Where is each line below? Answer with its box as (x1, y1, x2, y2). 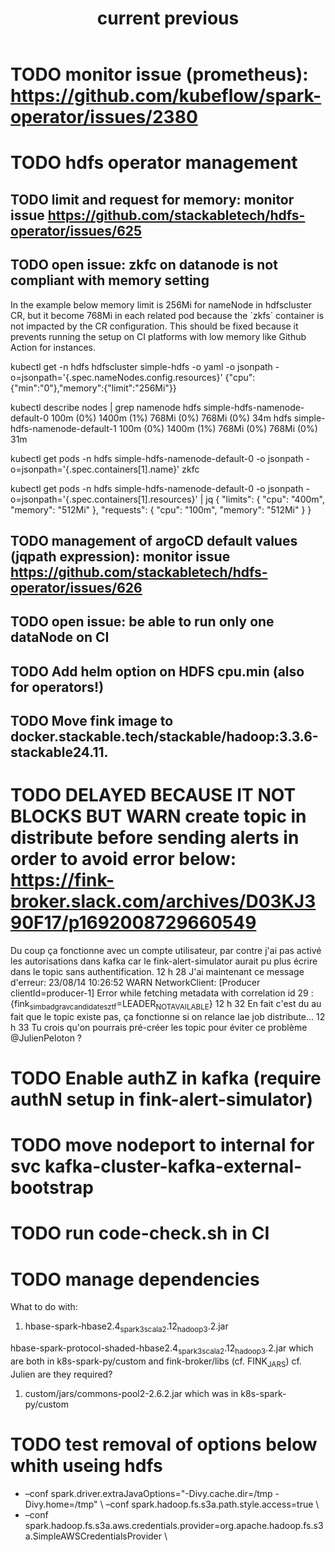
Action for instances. (10, 341, 97, 353)
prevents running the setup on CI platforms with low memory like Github (10, 330, 307, 342)
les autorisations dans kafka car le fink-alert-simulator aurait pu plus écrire (10, 955, 318, 967)
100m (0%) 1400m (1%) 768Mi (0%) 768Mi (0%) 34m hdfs (50, 412, 292, 424)
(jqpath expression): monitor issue (10, 548, 231, 565)
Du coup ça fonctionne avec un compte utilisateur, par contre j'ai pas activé (10, 945, 322, 957)
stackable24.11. (10, 744, 109, 761)
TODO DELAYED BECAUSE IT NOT (10, 784, 297, 807)
